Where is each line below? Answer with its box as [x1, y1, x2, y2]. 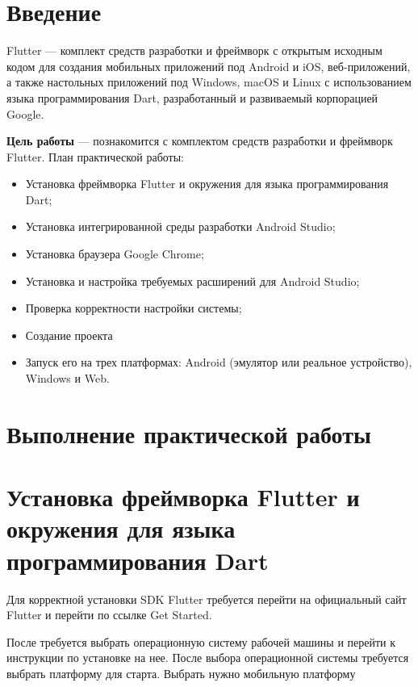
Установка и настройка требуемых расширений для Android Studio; [25, 272, 360, 289]
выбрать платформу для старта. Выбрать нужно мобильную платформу [6, 664, 356, 681]
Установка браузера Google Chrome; [25, 245, 204, 262]
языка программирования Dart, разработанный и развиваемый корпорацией [6, 89, 378, 106]
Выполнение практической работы [6, 417, 371, 450]
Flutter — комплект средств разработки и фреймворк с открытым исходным [6, 42, 382, 59]
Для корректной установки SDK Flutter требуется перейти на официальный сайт [6, 590, 407, 607]
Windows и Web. [25, 370, 110, 387]
